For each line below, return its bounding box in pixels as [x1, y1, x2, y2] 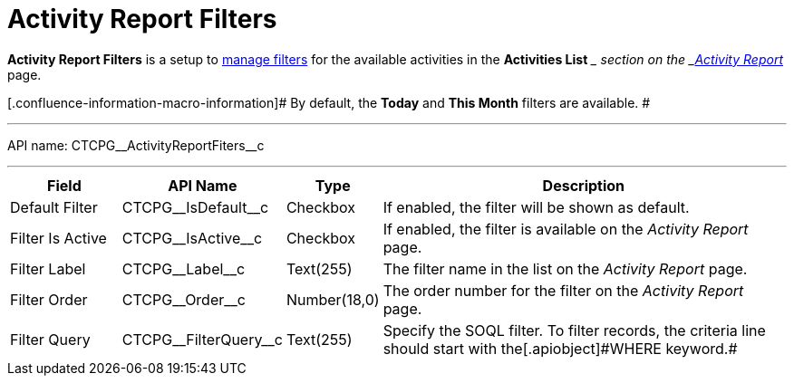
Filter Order [10, 290, 88, 309]
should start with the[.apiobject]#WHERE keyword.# [382, 339, 738, 358]
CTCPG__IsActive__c [121, 228, 263, 247]
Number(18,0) [286, 290, 380, 309]
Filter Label [10, 259, 86, 278]
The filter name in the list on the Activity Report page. [382, 259, 748, 278]
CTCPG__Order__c [121, 290, 246, 309]
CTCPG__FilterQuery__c [121, 330, 283, 349]
